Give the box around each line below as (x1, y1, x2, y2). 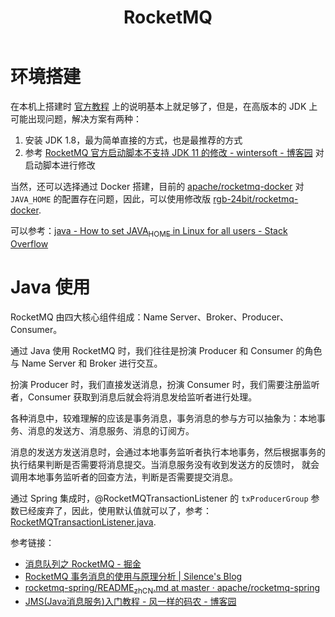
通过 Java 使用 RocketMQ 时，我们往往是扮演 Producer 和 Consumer (10, 344, 294, 356)
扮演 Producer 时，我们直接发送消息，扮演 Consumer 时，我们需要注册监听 (10, 378, 320, 390)
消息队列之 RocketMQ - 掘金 (24, 557, 142, 570)
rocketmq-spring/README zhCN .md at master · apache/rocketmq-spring (24, 581, 321, 596)
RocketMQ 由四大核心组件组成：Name (10, 311, 168, 323)
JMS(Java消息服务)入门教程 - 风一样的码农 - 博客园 (24, 596, 237, 608)
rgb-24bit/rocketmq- (213, 192, 299, 205)
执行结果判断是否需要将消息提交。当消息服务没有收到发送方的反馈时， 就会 (10, 458, 320, 470)
